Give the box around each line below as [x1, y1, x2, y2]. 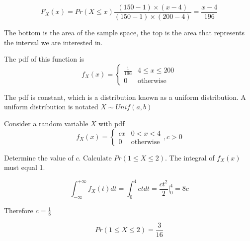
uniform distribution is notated [4, 101, 98, 112]
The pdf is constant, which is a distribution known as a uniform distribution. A [4, 91, 246, 102]
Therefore [4, 205, 33, 216]
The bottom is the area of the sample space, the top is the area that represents [4, 27, 245, 38]
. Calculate [79, 152, 112, 162]
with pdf [98, 118, 125, 129]
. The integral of [165, 152, 215, 162]
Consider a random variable [4, 118, 88, 129]
